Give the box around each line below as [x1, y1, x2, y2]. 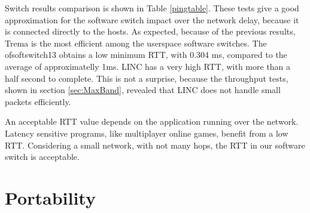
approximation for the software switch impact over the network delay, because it [5, 13, 299, 26]
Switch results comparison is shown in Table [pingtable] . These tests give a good [5, 2, 299, 14]
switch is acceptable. [5, 150, 80, 163]
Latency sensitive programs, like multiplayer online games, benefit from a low [5, 126, 288, 139]
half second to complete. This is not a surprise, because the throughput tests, [5, 72, 288, 84]
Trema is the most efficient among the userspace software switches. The [5, 36, 267, 49]
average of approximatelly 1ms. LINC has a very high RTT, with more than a [5, 60, 291, 72]
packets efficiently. [5, 95, 71, 107]
